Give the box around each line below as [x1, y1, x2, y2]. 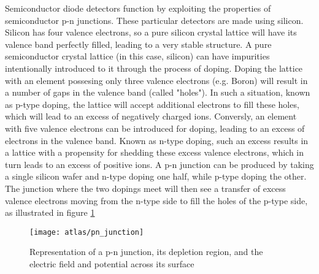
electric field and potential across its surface [29, 257, 194, 270]
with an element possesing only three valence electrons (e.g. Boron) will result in [5, 74, 308, 86]
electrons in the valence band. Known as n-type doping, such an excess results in [5, 134, 309, 147]
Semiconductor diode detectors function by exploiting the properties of [5, 2, 271, 14]
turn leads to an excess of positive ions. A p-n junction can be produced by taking [5, 158, 314, 170]
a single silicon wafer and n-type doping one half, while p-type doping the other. [5, 170, 307, 183]
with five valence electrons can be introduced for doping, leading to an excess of [5, 121, 305, 134]
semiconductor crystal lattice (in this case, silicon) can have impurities [5, 50, 270, 63]
